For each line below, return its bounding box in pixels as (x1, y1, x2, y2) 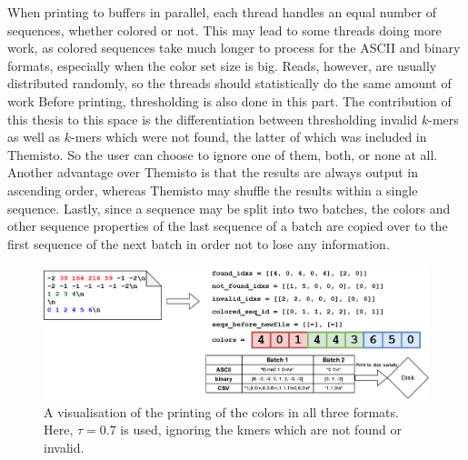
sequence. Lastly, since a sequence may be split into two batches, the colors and (7, 198, 451, 217)
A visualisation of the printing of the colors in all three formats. (44, 402, 399, 421)
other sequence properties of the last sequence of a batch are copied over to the (7, 216, 448, 235)
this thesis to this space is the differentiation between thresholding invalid (7, 109, 418, 128)
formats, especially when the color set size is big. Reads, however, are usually (7, 55, 437, 75)
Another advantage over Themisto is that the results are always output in (7, 163, 419, 182)
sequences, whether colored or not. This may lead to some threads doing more (7, 20, 442, 39)
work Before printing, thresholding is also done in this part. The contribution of (7, 91, 452, 110)
